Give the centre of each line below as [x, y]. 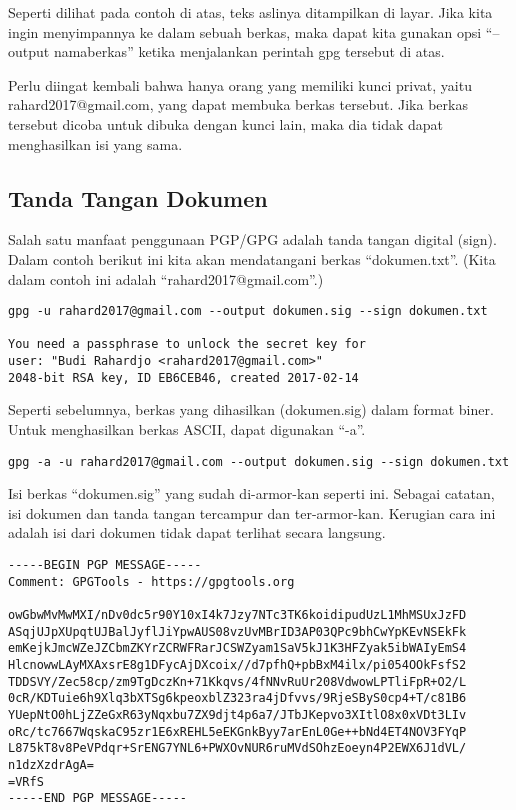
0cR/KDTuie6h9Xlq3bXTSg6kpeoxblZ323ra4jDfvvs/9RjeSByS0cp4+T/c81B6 [237, 698]
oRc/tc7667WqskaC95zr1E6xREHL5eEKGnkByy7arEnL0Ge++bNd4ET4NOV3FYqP [237, 731]
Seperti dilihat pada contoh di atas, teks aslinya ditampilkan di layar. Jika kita [250, 12]
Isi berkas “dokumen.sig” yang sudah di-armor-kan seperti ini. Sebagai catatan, [251, 493]
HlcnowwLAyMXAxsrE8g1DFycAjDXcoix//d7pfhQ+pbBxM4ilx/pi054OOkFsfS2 [237, 664]
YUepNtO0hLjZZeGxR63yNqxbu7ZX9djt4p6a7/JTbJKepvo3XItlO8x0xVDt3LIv [237, 714]
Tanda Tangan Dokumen [138, 197]
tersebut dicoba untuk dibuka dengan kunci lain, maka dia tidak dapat [225, 123]
